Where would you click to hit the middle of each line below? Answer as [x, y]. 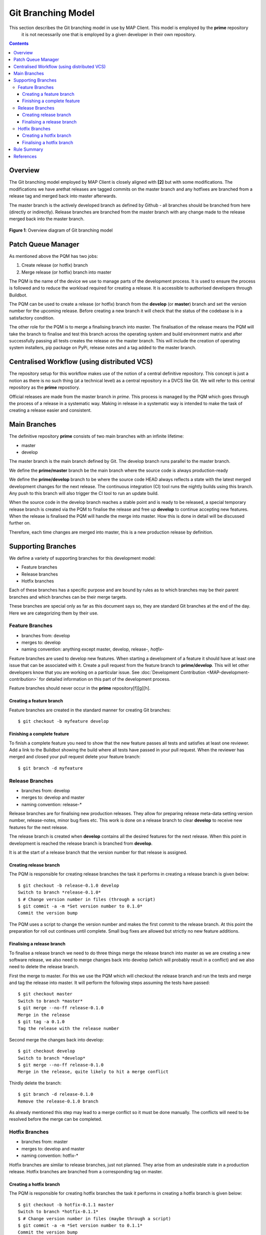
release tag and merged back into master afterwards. [63, 196]
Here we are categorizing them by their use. [54, 613]
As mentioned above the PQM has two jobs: [53, 256]
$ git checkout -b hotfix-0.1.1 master [66, 1205]
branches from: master [45, 1142]
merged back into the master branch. [47, 219]
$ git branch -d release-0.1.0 [56, 1094]
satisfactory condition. [32, 318]
